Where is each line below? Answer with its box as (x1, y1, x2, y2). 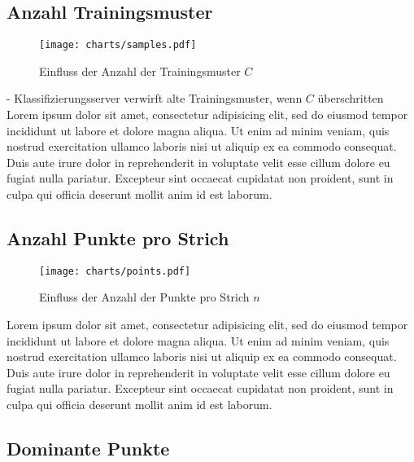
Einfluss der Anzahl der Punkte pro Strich (39, 288, 250, 306)
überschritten (317, 90, 384, 107)
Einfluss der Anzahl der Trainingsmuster (39, 62, 241, 79)
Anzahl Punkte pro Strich (7, 226, 229, 250)
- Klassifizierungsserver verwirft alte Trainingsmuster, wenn (7, 90, 303, 107)
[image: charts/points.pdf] (39, 265, 191, 277)
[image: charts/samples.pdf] (39, 39, 197, 51)
